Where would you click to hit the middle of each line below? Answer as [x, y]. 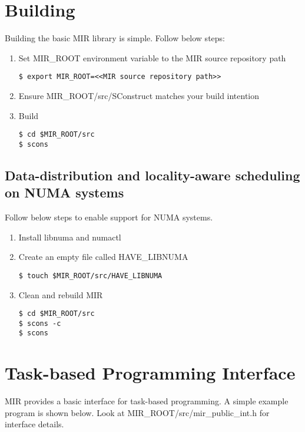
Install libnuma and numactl [70, 237]
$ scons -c [40, 323]
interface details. [34, 424]
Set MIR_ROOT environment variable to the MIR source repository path [152, 57]
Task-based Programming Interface [150, 373]
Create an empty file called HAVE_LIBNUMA [103, 257]
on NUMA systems [64, 192]
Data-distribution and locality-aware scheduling [152, 175]
